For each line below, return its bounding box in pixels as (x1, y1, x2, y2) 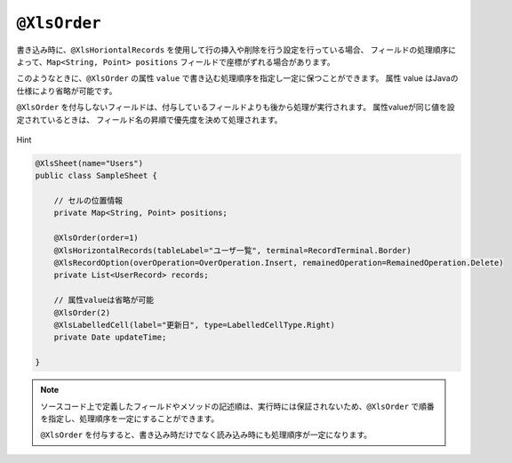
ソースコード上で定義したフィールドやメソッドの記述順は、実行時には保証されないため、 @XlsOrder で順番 (40, 401, 435, 411)
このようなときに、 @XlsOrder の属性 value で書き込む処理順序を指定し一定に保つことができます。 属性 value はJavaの (16, 73, 459, 84)
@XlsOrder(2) (53, 307, 111, 317)
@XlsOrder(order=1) (53, 233, 140, 243)
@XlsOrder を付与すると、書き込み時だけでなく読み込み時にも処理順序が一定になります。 (40, 429, 372, 440)
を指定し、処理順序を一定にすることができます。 (40, 413, 220, 424)
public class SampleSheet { (35, 171, 157, 181)
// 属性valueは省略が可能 (53, 295, 155, 306)
